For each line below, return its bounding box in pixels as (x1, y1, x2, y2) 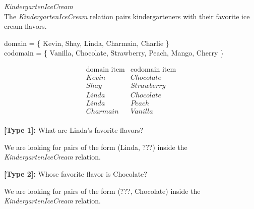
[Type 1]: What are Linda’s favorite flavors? (4, 125, 144, 135)
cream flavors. (4, 21, 47, 31)
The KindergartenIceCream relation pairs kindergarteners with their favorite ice (4, 11, 250, 21)
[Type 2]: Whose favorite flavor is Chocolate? (4, 168, 147, 179)
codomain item (130, 66, 176, 73)
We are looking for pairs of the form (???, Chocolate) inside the (4, 185, 201, 196)
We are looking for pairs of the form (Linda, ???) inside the (4, 141, 187, 152)
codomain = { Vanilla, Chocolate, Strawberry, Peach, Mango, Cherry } (4, 47, 224, 58)
